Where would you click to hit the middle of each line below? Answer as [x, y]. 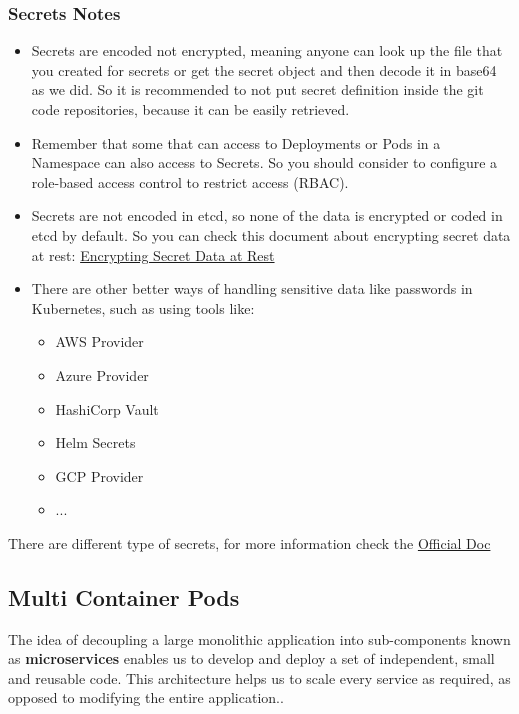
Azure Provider [102, 374]
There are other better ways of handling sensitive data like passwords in [252, 288]
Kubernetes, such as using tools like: [143, 307]
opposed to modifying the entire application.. [146, 697]
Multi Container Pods [124, 596]
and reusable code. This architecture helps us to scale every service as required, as [259, 677]
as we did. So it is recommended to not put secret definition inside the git [257, 89]
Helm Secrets [95, 442]
